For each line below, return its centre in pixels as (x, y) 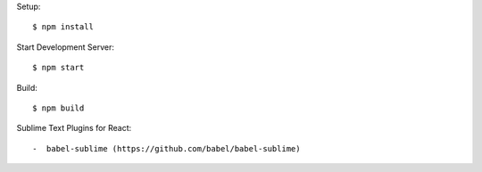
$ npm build (58, 108)
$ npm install (63, 27)
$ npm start (58, 68)
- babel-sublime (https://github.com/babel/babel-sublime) (166, 148)
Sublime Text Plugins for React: (74, 128)
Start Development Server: (66, 47)
